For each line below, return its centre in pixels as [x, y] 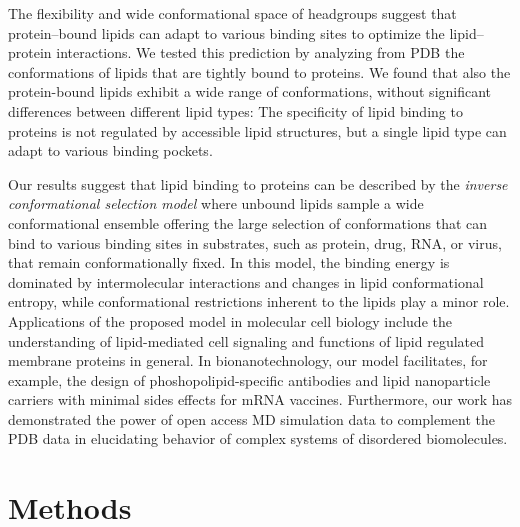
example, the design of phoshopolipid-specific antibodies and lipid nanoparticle [249, 379]
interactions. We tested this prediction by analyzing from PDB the [260, 52]
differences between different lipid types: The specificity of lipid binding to [235, 110]
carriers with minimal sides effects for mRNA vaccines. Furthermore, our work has [260, 399]
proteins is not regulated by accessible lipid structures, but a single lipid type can [257, 130]
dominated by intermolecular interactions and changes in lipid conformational [246, 281]
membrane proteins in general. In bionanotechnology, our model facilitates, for [248, 360]
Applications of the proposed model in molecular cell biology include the [230, 320]
